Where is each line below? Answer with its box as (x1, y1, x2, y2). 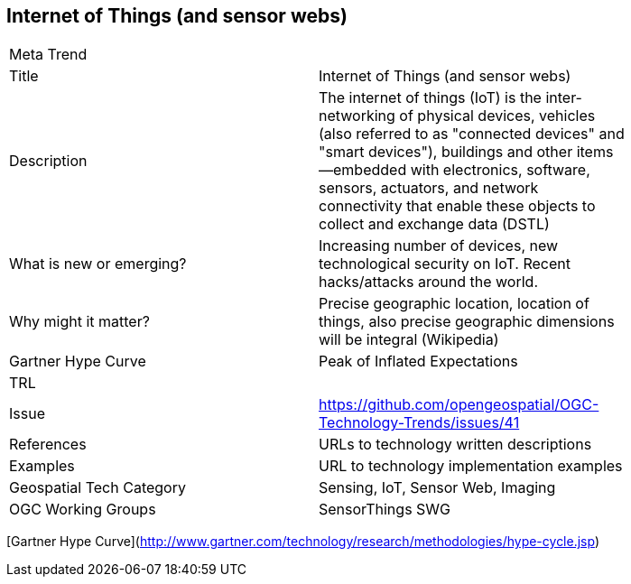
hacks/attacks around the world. (319, 273, 538, 292)
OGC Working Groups (9, 500, 156, 519)
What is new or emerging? (9, 255, 187, 273)
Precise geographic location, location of (319, 294, 589, 313)
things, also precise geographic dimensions (319, 312, 615, 331)
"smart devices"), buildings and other (319, 143, 573, 162)
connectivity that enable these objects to (319, 197, 596, 216)
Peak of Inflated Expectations (319, 352, 518, 371)
